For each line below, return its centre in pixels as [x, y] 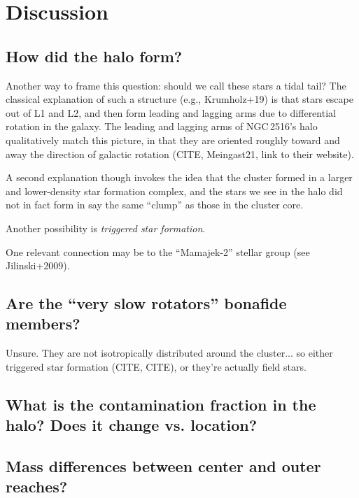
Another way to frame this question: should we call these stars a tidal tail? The [176, 85]
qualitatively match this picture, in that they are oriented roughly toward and [173, 140]
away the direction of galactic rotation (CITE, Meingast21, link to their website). [180, 154]
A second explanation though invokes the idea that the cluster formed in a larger [179, 177]
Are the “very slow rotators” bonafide [146, 303]
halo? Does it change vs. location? [132, 425]
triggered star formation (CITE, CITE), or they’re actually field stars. [156, 366]
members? [43, 323]
